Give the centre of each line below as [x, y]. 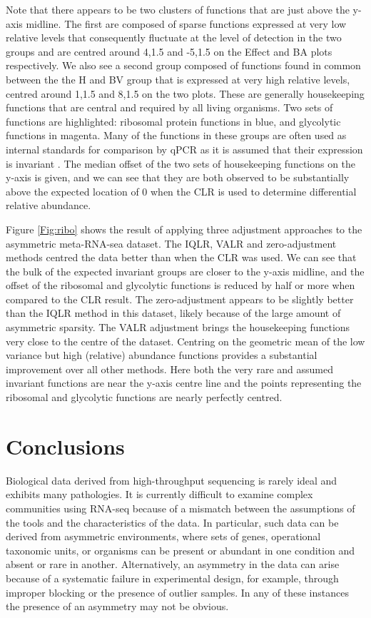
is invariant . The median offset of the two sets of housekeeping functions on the [181, 163]
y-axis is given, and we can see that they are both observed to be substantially [178, 177]
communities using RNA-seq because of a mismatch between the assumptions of [181, 508]
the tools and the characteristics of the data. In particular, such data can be [172, 522]
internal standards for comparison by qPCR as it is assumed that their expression [184, 149]
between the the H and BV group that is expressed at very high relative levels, [178, 79]
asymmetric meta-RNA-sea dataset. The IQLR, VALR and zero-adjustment [171, 243]
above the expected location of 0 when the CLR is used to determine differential [181, 191]
